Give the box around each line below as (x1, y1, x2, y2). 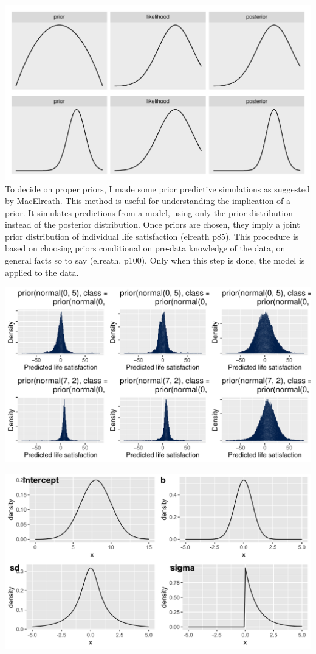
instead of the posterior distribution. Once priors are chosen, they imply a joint (5, 218, 300, 231)
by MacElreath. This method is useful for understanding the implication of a (5, 194, 291, 207)
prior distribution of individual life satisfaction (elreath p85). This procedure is (5, 230, 299, 242)
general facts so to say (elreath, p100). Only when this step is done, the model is (5, 254, 305, 267)
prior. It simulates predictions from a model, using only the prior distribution (5, 206, 293, 219)
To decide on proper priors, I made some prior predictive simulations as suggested (5, 182, 310, 195)
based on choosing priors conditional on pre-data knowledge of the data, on (5, 242, 286, 255)
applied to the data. (5, 265, 79, 278)
